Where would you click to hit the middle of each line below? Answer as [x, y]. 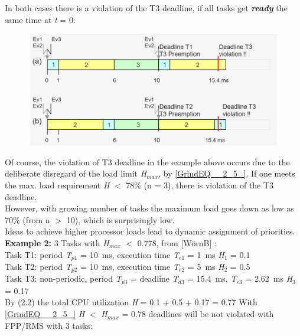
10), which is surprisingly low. [120, 219]
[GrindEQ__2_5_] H [45, 314]
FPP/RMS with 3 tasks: [49, 325]
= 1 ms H [206, 254]
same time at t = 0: [40, 19]
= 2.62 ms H [269, 278]
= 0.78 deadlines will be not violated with [198, 314]
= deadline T [154, 278]
